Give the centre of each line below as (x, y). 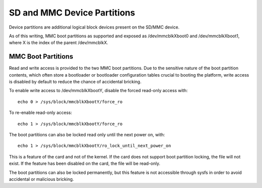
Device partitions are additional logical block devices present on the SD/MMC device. (94, 27)
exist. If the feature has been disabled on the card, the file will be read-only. (85, 164)
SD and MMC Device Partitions (72, 13)
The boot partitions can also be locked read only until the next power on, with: (87, 134)
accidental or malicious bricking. (41, 179)
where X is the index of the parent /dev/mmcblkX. (59, 43)
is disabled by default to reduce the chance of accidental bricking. (75, 82)
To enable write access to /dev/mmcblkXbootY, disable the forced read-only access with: (98, 91)
